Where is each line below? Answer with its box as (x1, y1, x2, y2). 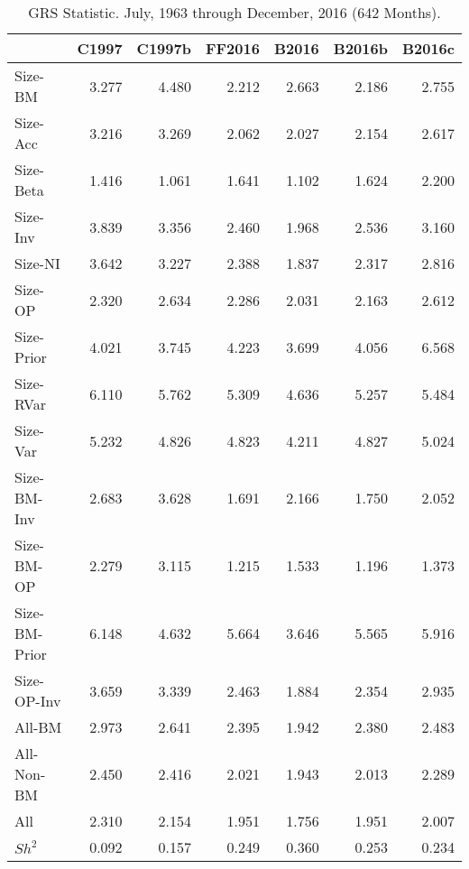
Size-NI (14, 253, 60, 273)
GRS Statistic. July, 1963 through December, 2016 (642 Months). (28, 2, 441, 23)
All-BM (14, 716, 62, 737)
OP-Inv (14, 690, 61, 711)
